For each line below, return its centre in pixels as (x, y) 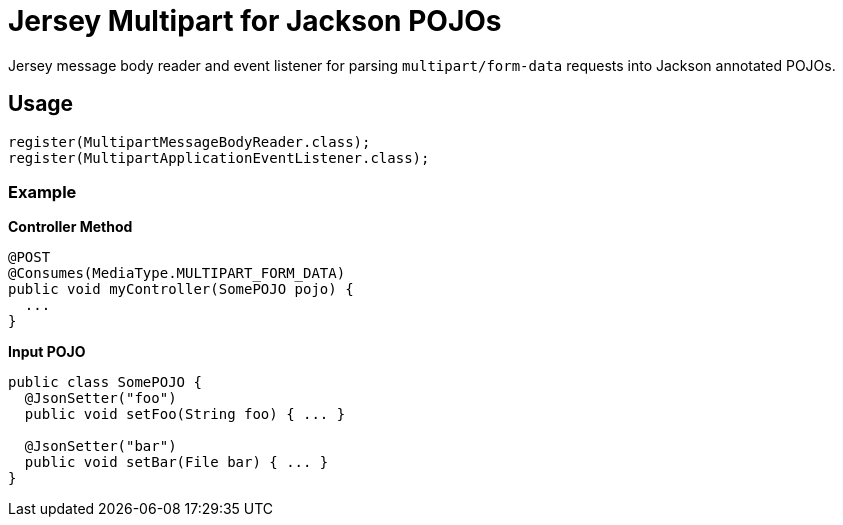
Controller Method (70, 227)
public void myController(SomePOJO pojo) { (181, 289)
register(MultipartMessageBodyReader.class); (189, 141)
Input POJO (47, 352)
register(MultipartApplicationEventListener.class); (219, 157)
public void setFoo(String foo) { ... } (185, 414)
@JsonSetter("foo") (100, 398)
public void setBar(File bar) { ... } (176, 462)
